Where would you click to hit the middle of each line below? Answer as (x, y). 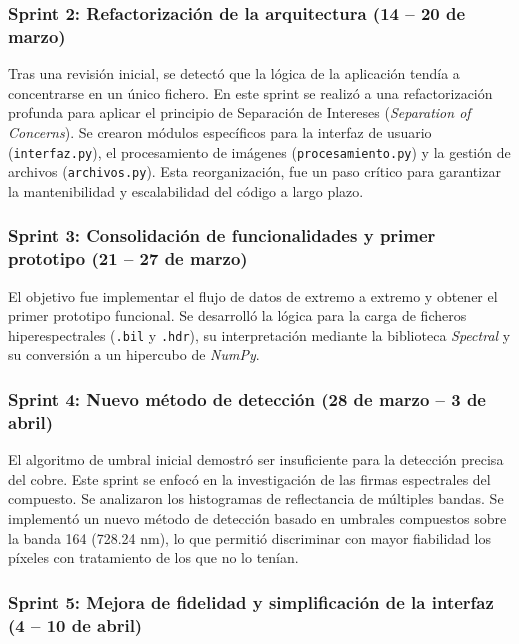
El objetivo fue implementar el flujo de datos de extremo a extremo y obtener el (253, 295)
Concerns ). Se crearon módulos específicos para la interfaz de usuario (220, 131)
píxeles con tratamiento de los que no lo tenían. (153, 557)
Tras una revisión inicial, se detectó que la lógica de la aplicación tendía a (234, 73)
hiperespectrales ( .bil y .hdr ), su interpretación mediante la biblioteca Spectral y (259, 334)
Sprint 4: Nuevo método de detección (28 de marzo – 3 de (247, 398)
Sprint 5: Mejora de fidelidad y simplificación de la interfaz (251, 601)
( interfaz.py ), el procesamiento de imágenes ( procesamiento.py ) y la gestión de (259, 151)
